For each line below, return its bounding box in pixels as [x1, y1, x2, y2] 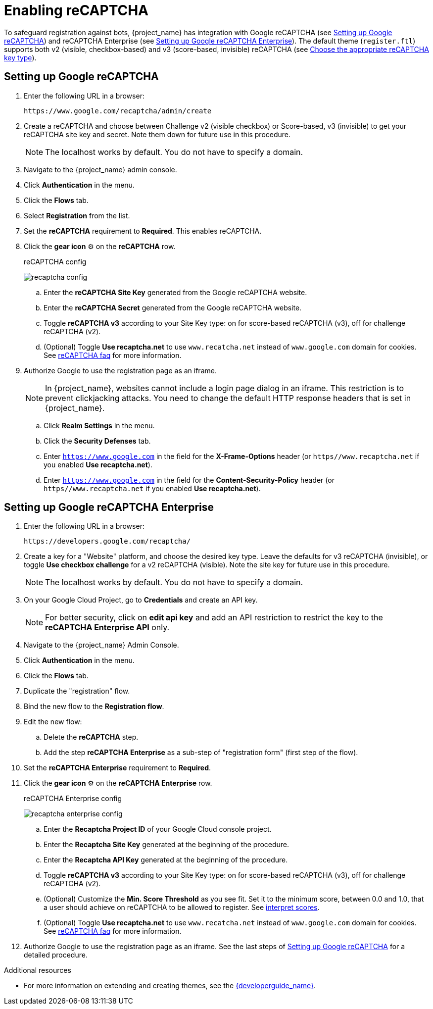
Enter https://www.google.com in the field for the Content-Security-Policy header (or [44, 475, 335, 484]
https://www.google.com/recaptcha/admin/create [24, 106, 212, 115]
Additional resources [4, 966, 71, 975]
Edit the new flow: [24, 717, 82, 726]
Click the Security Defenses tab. [44, 436, 151, 445]
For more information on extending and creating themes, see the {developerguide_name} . [24, 981, 316, 990]
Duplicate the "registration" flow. [24, 687, 130, 696]
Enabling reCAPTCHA [4, 2, 149, 19]
